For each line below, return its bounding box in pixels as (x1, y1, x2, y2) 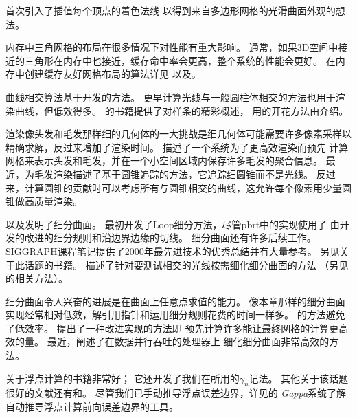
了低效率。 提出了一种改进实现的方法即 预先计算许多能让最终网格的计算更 (5, 320, 339, 335)
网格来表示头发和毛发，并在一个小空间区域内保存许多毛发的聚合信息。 (5, 153, 323, 168)
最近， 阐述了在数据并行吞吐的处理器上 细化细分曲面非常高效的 (47, 334, 330, 349)
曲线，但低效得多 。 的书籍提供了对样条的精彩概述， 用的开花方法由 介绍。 (14, 103, 349, 118)
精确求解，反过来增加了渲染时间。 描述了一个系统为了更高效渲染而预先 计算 (5, 140, 349, 154)
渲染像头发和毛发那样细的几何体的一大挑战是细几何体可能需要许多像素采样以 (5, 126, 352, 141)
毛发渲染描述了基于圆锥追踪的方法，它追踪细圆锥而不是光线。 (34, 166, 313, 181)
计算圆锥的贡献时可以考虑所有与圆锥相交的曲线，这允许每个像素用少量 (24, 180, 342, 195)
